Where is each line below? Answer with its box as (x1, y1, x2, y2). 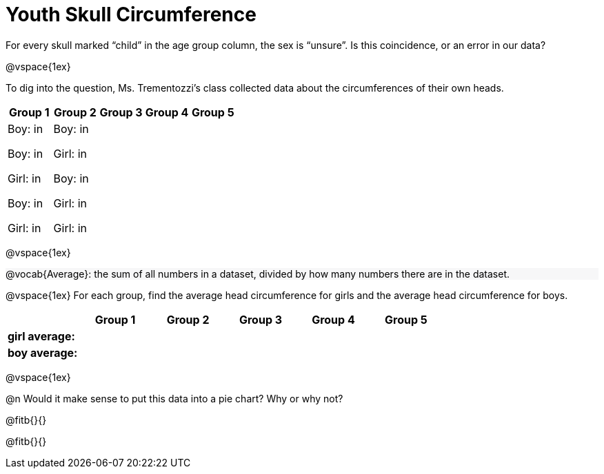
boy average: (8, 345, 78, 360)
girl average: (8, 329, 75, 343)
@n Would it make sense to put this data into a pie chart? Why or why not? (6, 392, 343, 404)
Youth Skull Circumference (6, 3, 256, 26)
